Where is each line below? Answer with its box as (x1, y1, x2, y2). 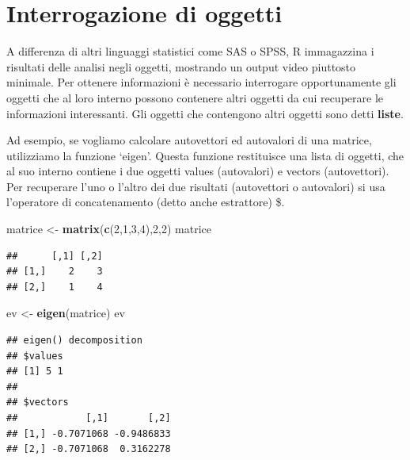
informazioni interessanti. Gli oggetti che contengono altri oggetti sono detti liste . (6, 105, 404, 121)
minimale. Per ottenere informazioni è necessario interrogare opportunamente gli (6, 74, 397, 90)
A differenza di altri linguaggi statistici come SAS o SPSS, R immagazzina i (6, 43, 374, 59)
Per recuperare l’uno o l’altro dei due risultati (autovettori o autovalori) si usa (6, 178, 385, 194)
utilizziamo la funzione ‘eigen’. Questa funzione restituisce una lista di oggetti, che (6, 147, 404, 163)
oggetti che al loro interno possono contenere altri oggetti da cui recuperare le (6, 89, 384, 105)
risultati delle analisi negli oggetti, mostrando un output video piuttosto (6, 58, 356, 75)
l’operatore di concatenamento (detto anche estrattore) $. (6, 194, 285, 210)
